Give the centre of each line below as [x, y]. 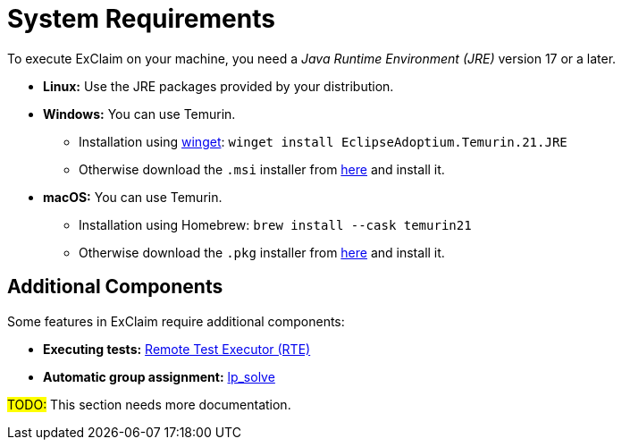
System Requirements [141, 19]
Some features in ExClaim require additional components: [176, 321]
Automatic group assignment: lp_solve [159, 376]
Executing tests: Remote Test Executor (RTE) [177, 349]
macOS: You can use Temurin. [133, 197]
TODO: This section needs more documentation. [149, 404]
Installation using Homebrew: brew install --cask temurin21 [275, 224]
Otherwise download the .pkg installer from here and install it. [262, 252]
